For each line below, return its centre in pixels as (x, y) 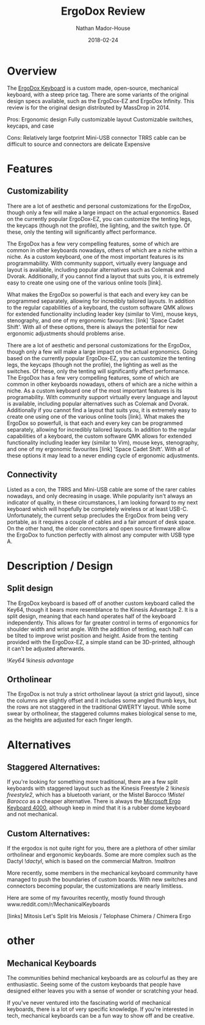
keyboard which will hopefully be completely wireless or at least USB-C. (98, 509)
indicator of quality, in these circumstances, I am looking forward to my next (103, 502)
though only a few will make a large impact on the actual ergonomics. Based (103, 212)
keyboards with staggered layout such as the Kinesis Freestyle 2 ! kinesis (98, 788)
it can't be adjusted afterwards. (46, 648)
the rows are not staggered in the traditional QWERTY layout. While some (99, 707)
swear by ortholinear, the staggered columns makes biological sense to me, (102, 714)
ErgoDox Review (103, 11)
